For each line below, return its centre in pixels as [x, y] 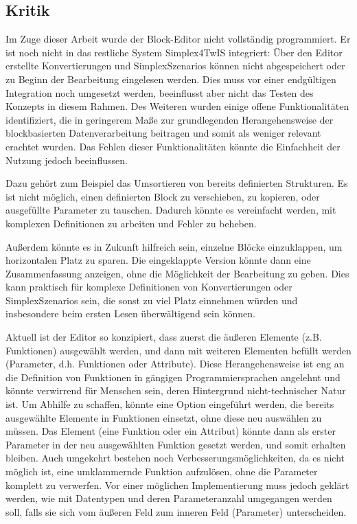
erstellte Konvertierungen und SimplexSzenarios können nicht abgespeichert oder [175, 66]
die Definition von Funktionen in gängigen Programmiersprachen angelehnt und [173, 377]
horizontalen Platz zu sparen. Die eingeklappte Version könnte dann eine [158, 260]
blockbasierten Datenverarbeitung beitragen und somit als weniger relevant [163, 133]
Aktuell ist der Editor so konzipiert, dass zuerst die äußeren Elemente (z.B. [164, 337]
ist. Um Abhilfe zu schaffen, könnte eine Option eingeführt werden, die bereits [170, 404]
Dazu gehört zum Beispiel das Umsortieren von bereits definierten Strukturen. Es [177, 183]
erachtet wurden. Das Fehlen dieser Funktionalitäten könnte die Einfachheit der [173, 146]
